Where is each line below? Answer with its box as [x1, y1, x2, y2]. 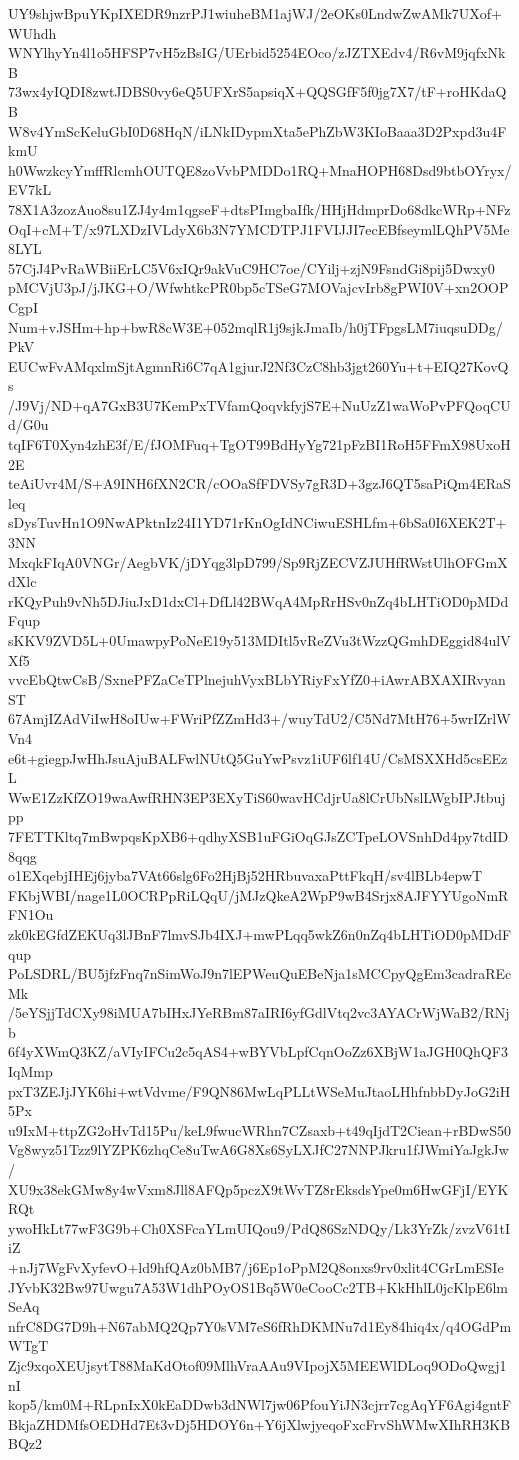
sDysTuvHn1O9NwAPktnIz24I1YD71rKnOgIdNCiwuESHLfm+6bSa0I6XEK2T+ [8, 512, 507, 533]
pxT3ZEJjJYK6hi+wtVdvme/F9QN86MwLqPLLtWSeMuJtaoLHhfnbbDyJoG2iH [8, 1080, 511, 1101]
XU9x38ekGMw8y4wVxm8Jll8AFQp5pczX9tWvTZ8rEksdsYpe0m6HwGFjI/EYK [8, 1178, 509, 1199]
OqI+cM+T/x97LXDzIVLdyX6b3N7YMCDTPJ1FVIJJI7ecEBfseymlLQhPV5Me [8, 218, 510, 239]
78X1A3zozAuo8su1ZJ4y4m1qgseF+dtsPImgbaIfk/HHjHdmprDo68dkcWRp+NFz [8, 198, 511, 219]
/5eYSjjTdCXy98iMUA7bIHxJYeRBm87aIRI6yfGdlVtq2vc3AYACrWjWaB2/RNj [8, 1002, 510, 1023]
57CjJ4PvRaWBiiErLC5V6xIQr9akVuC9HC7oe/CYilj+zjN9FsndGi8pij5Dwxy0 [8, 257, 495, 278]
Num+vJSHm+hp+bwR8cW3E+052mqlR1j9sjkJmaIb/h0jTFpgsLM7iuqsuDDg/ [8, 316, 503, 337]
